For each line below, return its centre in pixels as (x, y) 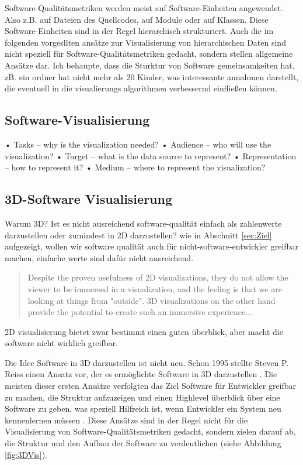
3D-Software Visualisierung (89, 199)
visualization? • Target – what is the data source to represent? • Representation (151, 155)
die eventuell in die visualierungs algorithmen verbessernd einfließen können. (141, 88)
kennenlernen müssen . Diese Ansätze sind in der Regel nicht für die (126, 420)
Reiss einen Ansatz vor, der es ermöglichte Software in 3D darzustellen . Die (141, 374)
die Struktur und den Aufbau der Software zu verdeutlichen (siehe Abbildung (143, 443)
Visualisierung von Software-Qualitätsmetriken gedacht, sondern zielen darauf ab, (150, 431)
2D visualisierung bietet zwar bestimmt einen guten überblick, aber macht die (144, 331)
